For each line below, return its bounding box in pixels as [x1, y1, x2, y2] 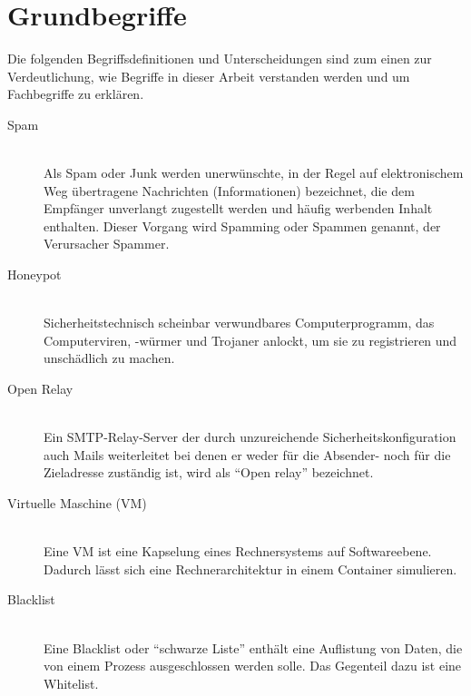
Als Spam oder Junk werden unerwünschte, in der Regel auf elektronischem [44, 163, 464, 182]
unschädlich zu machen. [44, 348, 175, 368]
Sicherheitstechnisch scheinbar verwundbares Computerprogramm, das [44, 313, 435, 332]
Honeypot [7, 265, 62, 284]
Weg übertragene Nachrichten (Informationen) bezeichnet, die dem [44, 181, 415, 200]
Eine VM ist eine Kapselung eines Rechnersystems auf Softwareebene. [44, 542, 432, 561]
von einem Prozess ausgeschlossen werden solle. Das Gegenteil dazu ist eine [44, 656, 462, 675]
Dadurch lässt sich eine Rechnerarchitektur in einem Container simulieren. [44, 559, 457, 578]
